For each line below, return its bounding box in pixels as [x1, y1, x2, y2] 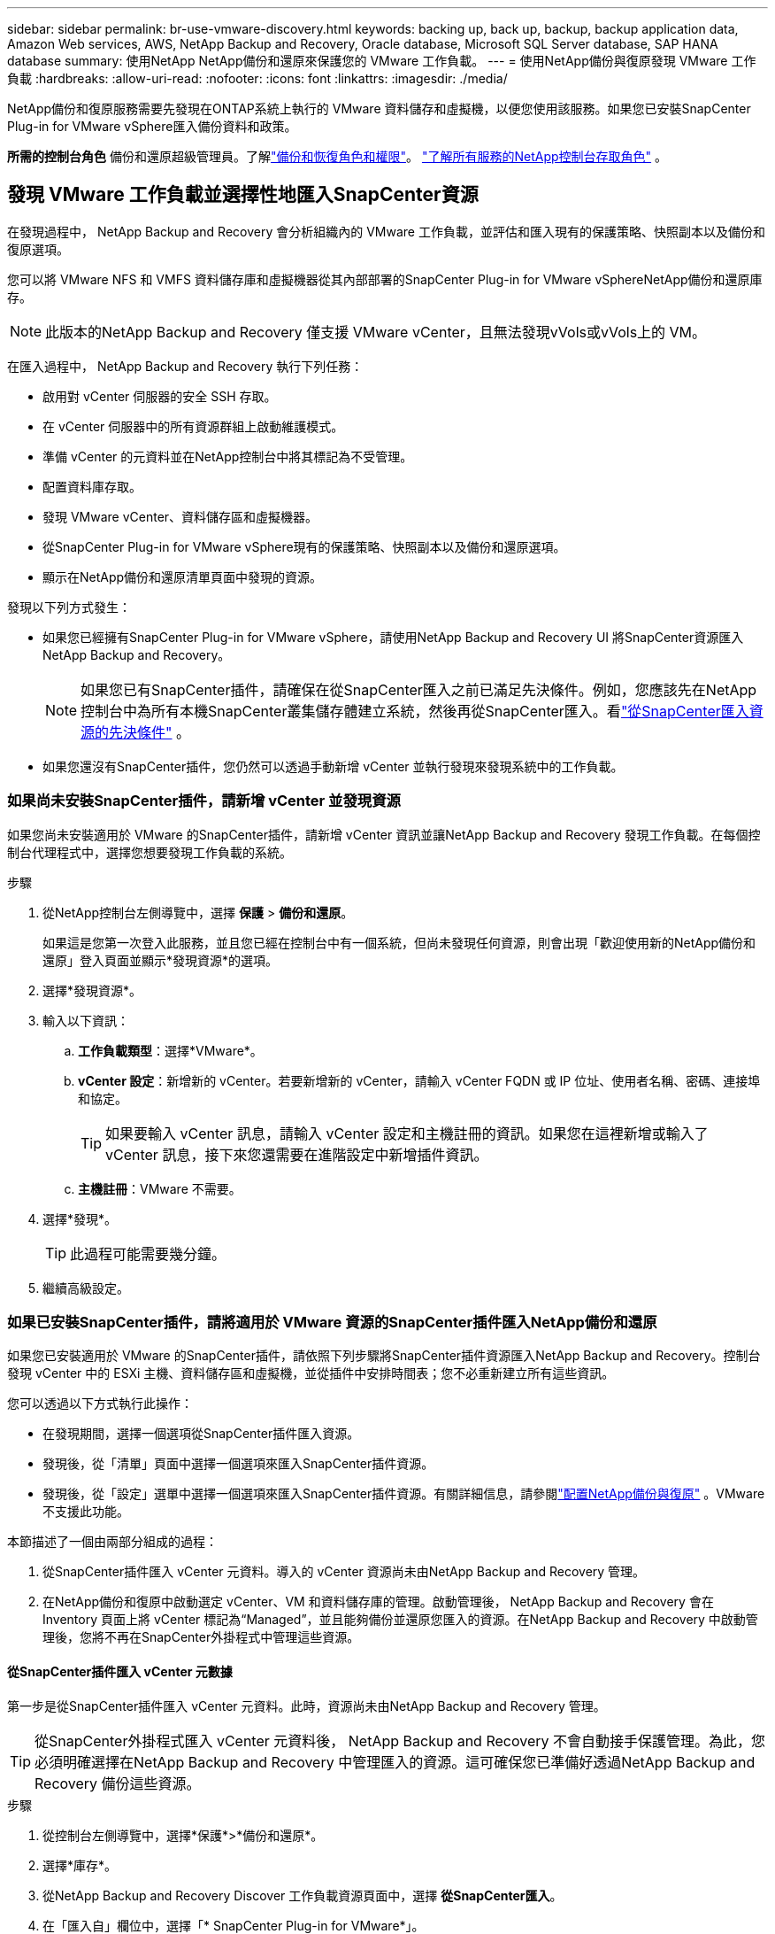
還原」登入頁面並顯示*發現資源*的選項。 [42, 952, 279, 968]
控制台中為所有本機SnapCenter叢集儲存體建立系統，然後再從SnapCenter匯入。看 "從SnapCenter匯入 [81, 701, 749, 720]
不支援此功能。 [42, 1504, 129, 1520]
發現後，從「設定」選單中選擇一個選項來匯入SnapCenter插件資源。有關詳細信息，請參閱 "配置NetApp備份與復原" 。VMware [42, 1486, 765, 1502]
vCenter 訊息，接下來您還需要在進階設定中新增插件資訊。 [105, 1145, 488, 1164]
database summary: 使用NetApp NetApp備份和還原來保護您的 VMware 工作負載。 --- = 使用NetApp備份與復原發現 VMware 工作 [7, 53, 756, 68]
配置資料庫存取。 [42, 478, 142, 494]
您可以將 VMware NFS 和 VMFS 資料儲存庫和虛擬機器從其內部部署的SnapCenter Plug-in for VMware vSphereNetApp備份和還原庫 [7, 271, 763, 287]
